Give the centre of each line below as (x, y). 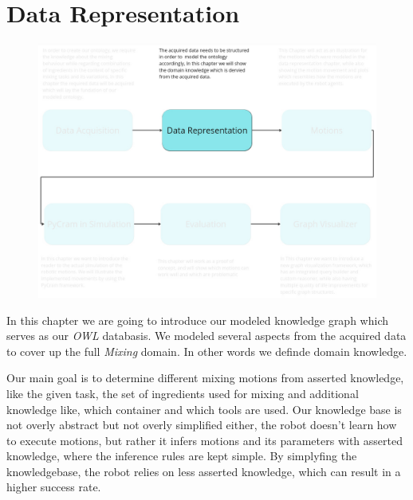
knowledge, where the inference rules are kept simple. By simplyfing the (182, 456)
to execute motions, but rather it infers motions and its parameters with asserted (205, 440)
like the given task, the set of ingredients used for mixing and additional (183, 393)
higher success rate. (54, 487)
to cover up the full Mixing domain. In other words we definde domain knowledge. (207, 351)
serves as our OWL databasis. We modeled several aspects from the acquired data (206, 336)
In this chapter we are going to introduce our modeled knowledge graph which (197, 320)
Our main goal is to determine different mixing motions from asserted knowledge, (205, 378)
